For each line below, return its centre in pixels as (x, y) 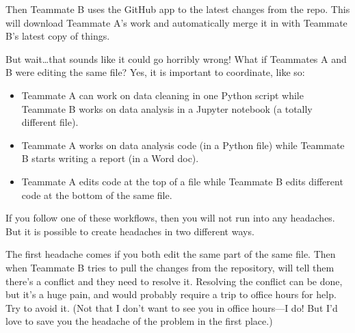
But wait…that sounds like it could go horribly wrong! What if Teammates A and (176, 58)
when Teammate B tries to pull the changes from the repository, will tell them (170, 267)
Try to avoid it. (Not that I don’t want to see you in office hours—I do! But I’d (172, 307)
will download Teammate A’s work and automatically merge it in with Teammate (176, 22)
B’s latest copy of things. (58, 36)
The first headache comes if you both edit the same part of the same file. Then (171, 254)
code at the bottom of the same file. (97, 195)
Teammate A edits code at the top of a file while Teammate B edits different (182, 181)
